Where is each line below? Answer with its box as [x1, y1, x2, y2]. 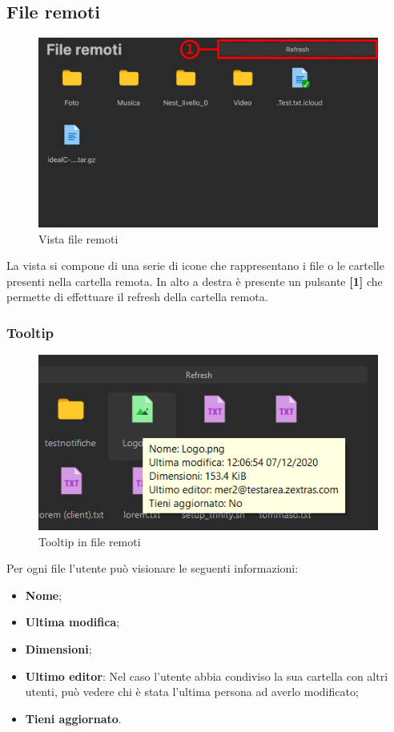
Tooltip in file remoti [38, 533, 141, 549]
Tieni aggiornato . [25, 710, 122, 726]
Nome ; [25, 586, 62, 603]
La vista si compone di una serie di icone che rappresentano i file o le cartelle [6, 257, 384, 274]
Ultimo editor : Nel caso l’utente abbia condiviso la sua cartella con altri [25, 667, 388, 684]
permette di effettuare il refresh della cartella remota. [6, 288, 268, 305]
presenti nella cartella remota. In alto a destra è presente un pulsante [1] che [6, 272, 383, 289]
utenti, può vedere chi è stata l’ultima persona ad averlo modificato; [25, 683, 359, 700]
